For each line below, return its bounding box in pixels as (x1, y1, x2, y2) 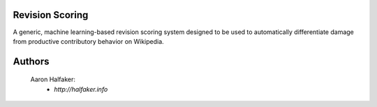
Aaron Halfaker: (30, 75, 76, 83)
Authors (13, 56, 50, 67)
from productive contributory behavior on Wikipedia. (13, 37, 164, 45)
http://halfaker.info (54, 85, 108, 93)
